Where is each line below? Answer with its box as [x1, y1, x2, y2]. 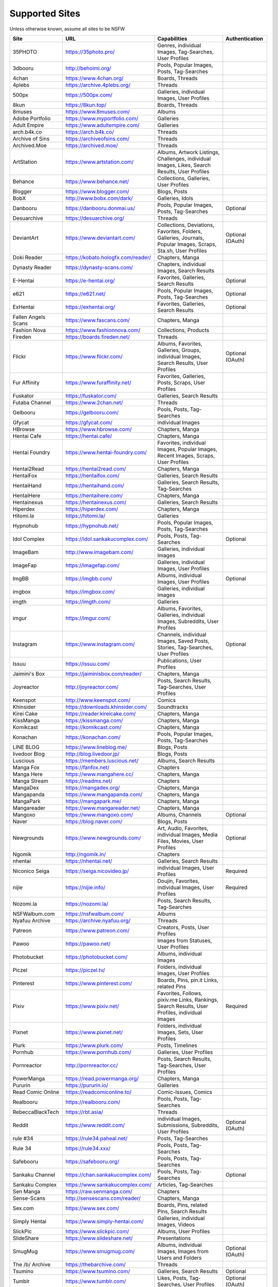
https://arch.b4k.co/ [65, 128, 114, 135]
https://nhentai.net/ [65, 857, 113, 864]
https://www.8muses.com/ [65, 108, 130, 115]
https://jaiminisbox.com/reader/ [65, 670, 142, 677]
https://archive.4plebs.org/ [65, 81, 131, 89]
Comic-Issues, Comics [157, 1088, 213, 1095]
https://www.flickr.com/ [65, 353, 123, 360]
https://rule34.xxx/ [65, 1144, 111, 1152]
